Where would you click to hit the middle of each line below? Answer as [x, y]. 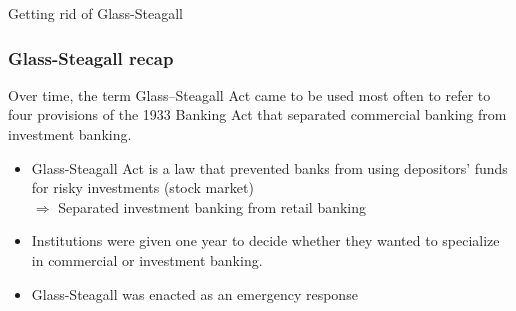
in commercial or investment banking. [147, 259]
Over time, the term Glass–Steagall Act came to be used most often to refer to [249, 94]
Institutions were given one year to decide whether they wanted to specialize [265, 240]
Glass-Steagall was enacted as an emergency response [194, 293]
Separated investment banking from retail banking [212, 206]
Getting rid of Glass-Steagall [96, 13]
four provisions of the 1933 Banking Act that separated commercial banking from [257, 114]
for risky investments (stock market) [142, 187]
